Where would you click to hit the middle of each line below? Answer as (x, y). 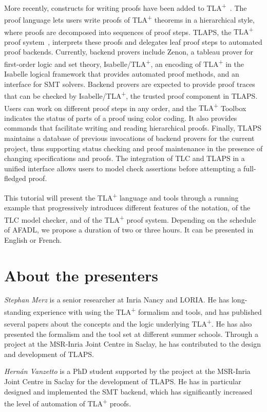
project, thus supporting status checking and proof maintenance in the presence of (133, 148)
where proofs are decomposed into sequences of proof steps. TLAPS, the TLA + (129, 31)
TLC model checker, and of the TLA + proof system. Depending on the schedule (130, 219)
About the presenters (81, 275)
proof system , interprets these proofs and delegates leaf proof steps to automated (133, 41)
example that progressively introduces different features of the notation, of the (127, 208)
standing (18, 311)
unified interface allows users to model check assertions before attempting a (123, 168)
